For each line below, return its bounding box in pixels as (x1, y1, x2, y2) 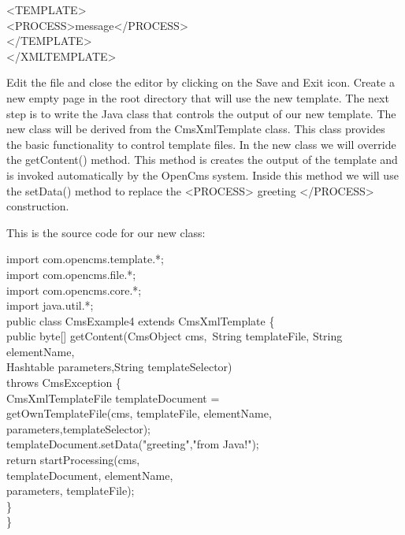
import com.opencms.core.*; (6, 281, 142, 298)
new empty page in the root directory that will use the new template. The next (6, 89, 389, 106)
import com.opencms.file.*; (6, 266, 136, 282)
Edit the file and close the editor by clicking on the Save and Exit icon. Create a (6, 74, 395, 91)
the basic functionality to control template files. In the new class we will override (6, 136, 396, 152)
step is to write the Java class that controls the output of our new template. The (6, 105, 396, 121)
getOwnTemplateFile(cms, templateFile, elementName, (6, 405, 272, 422)
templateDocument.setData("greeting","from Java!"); (6, 436, 259, 452)
